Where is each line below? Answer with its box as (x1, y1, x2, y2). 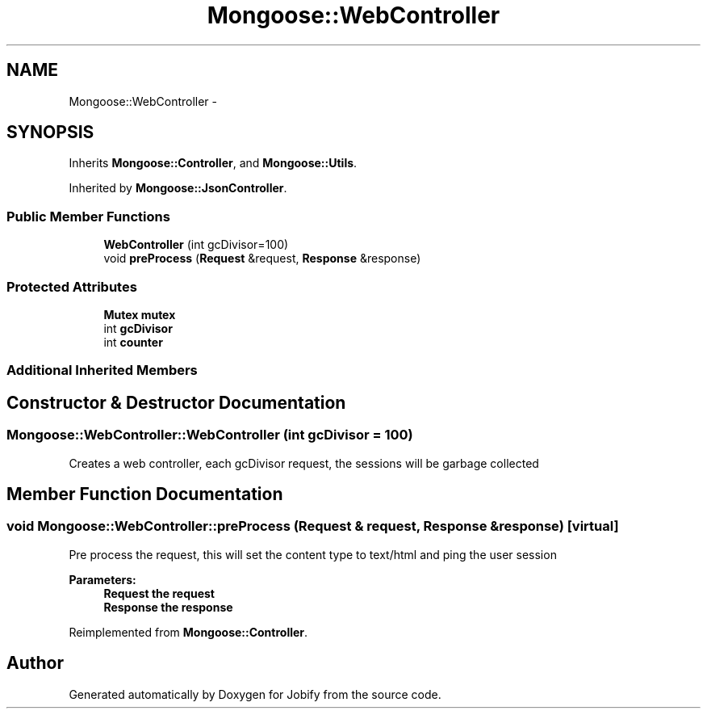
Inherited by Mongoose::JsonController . (69, 181, 287, 196)
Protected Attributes (6, 278, 137, 295)
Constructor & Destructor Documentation (6, 392, 346, 413)
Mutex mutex (103, 307, 176, 322)
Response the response (103, 599, 233, 614)
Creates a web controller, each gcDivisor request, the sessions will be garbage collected (69, 456, 539, 470)
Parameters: (69, 572, 136, 587)
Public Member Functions (6, 208, 170, 225)
